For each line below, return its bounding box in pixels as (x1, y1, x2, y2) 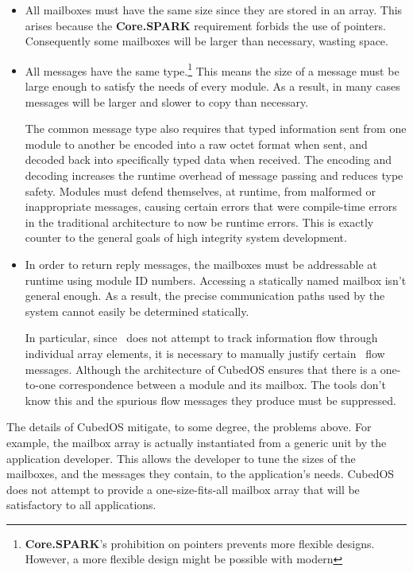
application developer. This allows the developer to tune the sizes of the (6, 449, 356, 466)
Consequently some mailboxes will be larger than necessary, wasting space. (25, 33, 388, 49)
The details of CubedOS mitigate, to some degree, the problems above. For (6, 418, 372, 435)
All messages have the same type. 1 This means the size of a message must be (25, 60, 399, 79)
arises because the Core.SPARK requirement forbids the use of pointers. (25, 17, 386, 33)
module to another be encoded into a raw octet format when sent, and (25, 135, 368, 152)
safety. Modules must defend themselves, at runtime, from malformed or (25, 182, 376, 199)
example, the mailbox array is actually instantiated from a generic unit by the (6, 434, 387, 450)
